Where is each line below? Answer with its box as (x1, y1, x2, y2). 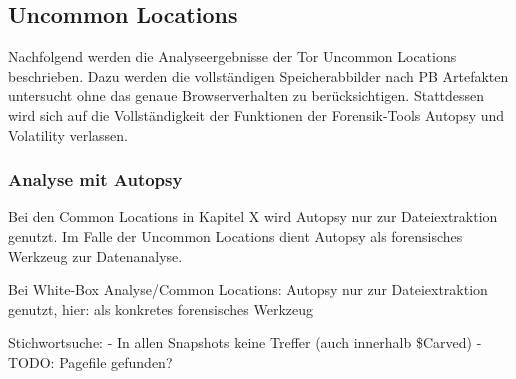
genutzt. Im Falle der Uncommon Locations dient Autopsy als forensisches (8, 225, 463, 246)
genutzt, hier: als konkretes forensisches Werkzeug (8, 298, 314, 319)
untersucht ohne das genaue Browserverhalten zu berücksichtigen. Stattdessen (8, 85, 485, 106)
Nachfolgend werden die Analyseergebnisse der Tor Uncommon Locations (8, 46, 457, 67)
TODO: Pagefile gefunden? (8, 351, 173, 372)
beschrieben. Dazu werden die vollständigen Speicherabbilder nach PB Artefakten (8, 65, 509, 86)
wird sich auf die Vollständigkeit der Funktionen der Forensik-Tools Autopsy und (8, 104, 505, 125)
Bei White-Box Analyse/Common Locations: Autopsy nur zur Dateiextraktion (8, 279, 488, 300)
